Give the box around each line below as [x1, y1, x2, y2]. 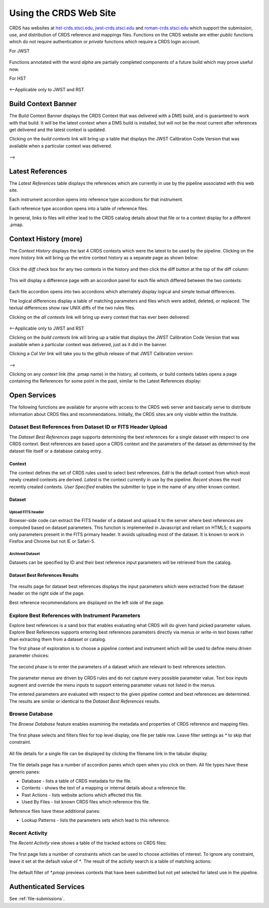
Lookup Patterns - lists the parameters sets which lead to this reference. [21, 817, 170, 823]
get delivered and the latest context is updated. [9, 127, 107, 132]
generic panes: [9, 769, 40, 775]
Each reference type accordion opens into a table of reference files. [9, 206, 148, 212]
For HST [9, 75, 26, 81]
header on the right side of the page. [9, 590, 85, 596]
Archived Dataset [9, 551, 40, 556]
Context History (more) [9, 235, 83, 243]
